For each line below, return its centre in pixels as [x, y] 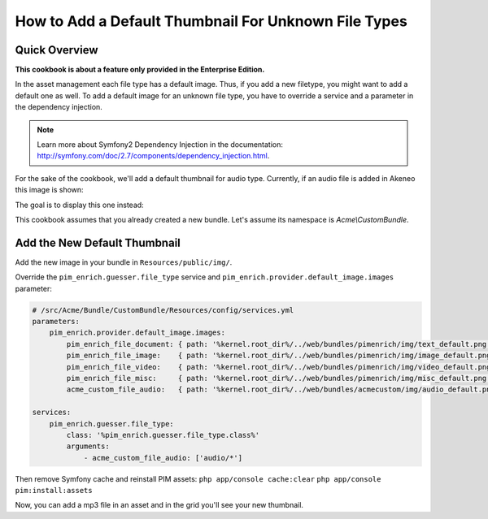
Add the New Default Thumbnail [98, 242]
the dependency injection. [59, 107]
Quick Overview [57, 50]
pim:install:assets [54, 491]
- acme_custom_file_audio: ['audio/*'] [163, 458]
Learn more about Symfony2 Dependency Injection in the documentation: [160, 145]
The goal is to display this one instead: [79, 205]
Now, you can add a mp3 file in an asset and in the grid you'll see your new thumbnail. [159, 505]
